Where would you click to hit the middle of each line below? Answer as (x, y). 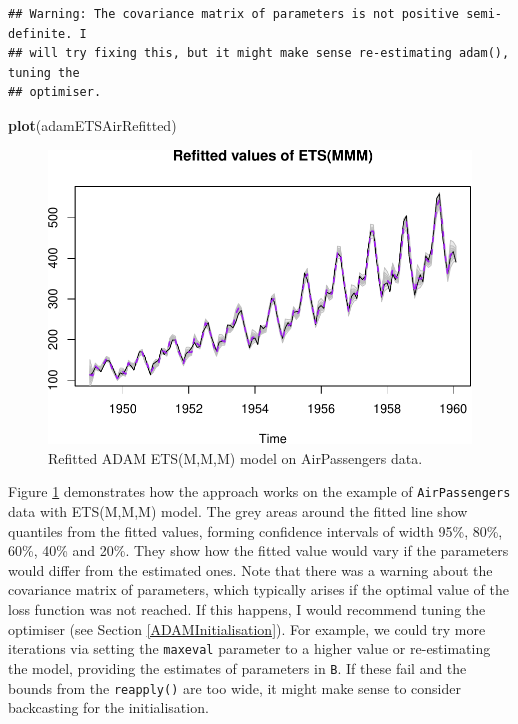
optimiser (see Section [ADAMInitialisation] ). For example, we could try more (247, 628)
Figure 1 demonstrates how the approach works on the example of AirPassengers (259, 491)
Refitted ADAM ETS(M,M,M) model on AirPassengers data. (235, 457)
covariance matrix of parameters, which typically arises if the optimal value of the (258, 589)
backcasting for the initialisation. (108, 707)
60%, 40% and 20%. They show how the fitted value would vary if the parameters (258, 550)
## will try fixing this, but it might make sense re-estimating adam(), (259, 53)
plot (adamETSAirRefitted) (92, 124)
